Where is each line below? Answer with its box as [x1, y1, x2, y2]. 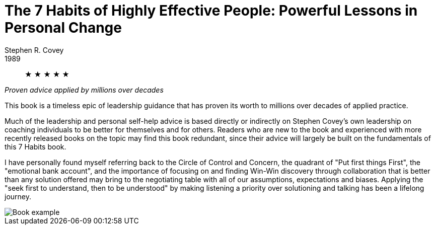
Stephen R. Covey [5, 45, 64, 54]
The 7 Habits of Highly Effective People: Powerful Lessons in [5, 2, 418, 19]
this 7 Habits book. [5, 142, 66, 151]
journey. [5, 192, 31, 201]
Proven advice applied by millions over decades [5, 85, 164, 94]
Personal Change [5, 19, 122, 36]
